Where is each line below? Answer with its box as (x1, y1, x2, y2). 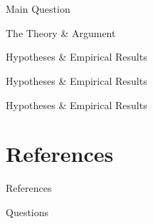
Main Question (6, 1, 70, 16)
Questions (6, 204, 49, 219)
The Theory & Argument (6, 25, 116, 40)
